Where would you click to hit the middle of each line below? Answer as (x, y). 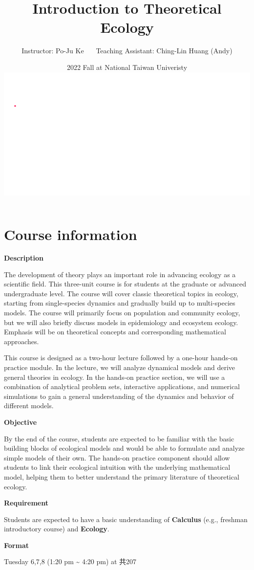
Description (24, 258)
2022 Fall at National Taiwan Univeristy (127, 67)
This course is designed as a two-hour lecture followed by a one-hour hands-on (121, 358)
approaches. (21, 341)
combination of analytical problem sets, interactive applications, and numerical (122, 386)
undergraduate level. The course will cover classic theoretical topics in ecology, (121, 293)
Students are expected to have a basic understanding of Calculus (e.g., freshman (126, 519)
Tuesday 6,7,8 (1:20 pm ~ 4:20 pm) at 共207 (70, 561)
